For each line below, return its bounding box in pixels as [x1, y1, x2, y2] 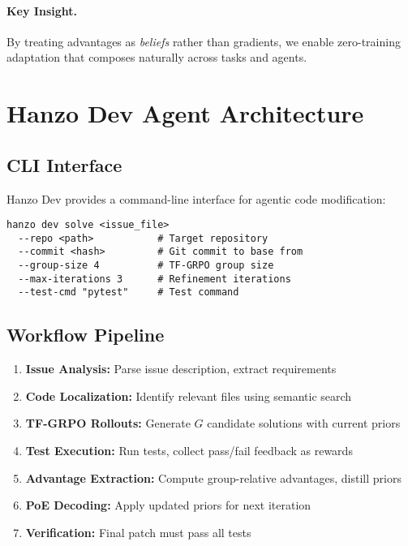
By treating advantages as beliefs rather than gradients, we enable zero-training [6, 32, 401, 49]
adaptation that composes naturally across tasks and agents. [6, 49, 307, 66]
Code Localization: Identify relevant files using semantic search [25, 387, 352, 404]
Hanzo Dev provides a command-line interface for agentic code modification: [6, 190, 386, 207]
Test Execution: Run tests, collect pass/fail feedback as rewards [25, 442, 353, 459]
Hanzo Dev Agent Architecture [6, 97, 364, 130]
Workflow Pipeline [6, 322, 165, 347]
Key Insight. [6, 2, 77, 19]
